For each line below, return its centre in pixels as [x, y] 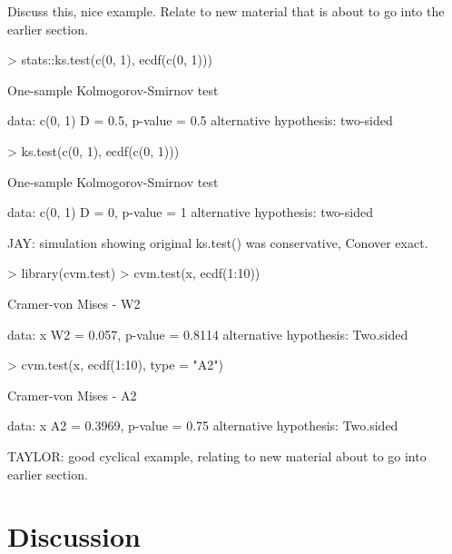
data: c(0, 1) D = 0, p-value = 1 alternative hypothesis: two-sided [190, 212]
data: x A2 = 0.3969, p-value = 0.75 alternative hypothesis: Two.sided [203, 425]
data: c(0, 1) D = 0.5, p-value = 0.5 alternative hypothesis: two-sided [200, 120]
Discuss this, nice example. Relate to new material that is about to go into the [226, 11]
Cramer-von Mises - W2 [74, 303]
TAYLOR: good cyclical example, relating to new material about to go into [217, 455]
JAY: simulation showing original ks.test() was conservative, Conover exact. [218, 242]
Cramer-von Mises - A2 [72, 395]
